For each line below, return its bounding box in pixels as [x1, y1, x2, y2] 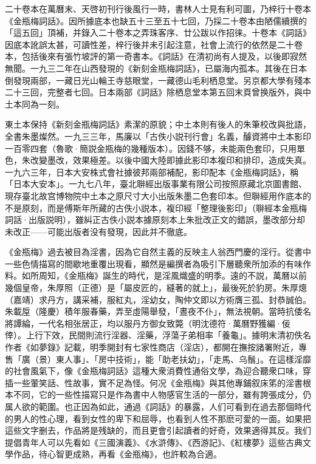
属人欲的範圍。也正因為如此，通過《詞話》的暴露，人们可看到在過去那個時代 [5, 400, 311, 412]
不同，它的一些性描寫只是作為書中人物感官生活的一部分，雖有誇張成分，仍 [13, 388, 311, 401]
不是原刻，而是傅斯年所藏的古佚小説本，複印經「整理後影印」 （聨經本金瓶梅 [5, 201, 307, 214]
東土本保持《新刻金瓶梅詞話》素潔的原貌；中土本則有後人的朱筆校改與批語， [5, 118, 311, 131]
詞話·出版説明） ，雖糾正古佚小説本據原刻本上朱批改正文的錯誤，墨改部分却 [5, 213, 305, 226]
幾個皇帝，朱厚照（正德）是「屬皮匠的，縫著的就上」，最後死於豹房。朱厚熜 [5, 281, 307, 294]
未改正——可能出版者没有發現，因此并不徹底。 [5, 225, 192, 237]
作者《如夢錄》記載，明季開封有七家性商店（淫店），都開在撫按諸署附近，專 [5, 341, 307, 353]
